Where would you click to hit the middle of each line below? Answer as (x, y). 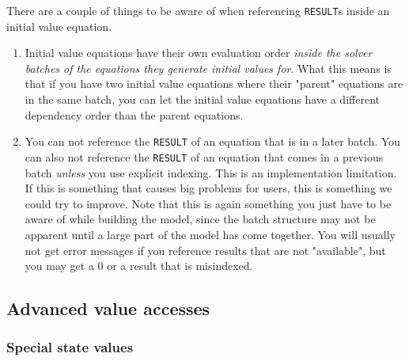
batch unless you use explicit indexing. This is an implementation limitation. (211, 172)
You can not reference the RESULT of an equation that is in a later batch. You (212, 141)
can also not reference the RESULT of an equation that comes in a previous (204, 156)
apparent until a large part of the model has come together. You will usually (210, 234)
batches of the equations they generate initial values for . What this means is (208, 68)
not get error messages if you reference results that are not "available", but (205, 250)
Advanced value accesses (108, 308)
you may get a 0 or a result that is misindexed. (139, 266)
